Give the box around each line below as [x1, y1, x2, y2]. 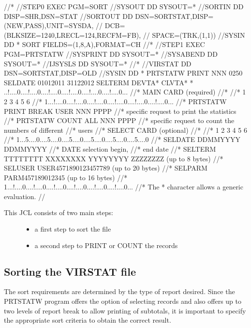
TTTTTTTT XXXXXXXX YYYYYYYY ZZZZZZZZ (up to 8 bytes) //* [4, 153, 223, 163]
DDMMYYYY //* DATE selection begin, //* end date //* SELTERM [4, 143, 216, 154]
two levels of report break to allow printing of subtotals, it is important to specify [4, 305, 246, 315]
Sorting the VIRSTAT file [4, 264, 136, 279]
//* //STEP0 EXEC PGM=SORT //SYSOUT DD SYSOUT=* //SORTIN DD [4, 1, 244, 11]
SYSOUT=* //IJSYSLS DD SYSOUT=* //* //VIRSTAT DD [4, 58, 192, 68]
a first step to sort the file [34, 224, 111, 234]
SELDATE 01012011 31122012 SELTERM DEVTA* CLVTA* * [4, 77, 193, 87]
